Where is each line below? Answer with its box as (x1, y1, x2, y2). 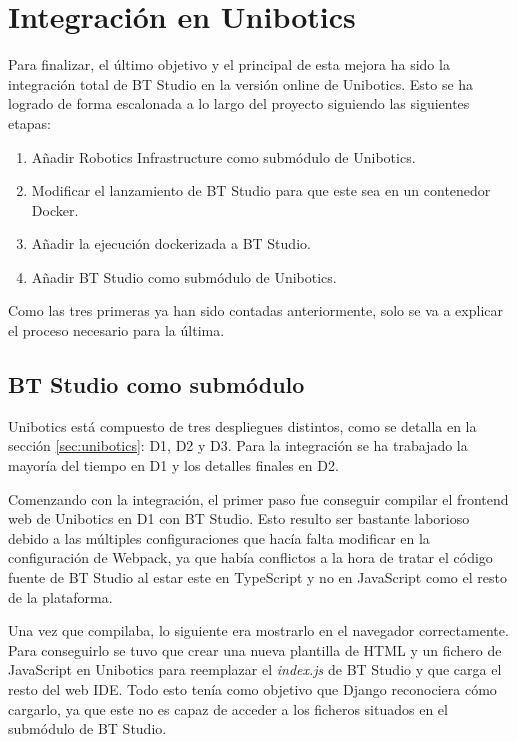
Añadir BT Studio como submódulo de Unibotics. (31, 266, 337, 287)
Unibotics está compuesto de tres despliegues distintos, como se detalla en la (8, 415, 477, 436)
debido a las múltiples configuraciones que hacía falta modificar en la (8, 527, 430, 548)
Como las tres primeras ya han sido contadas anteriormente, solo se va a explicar (8, 300, 503, 321)
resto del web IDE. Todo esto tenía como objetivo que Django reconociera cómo (8, 678, 497, 699)
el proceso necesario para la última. (8, 320, 225, 341)
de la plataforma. (8, 586, 113, 607)
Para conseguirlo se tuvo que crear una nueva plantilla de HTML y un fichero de (8, 639, 502, 660)
